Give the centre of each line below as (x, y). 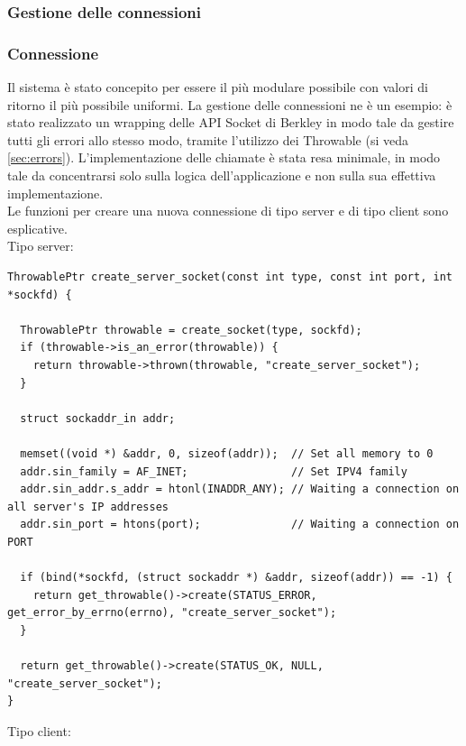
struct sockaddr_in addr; (98, 418)
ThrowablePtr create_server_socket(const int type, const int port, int (230, 277)
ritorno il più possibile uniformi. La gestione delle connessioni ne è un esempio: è (230, 104)
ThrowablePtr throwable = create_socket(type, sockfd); (191, 330)
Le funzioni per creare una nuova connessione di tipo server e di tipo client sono (228, 211)
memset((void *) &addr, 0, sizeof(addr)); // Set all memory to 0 (227, 453)
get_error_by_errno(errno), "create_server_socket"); (172, 613)
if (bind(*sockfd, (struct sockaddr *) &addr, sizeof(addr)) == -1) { (236, 578)
